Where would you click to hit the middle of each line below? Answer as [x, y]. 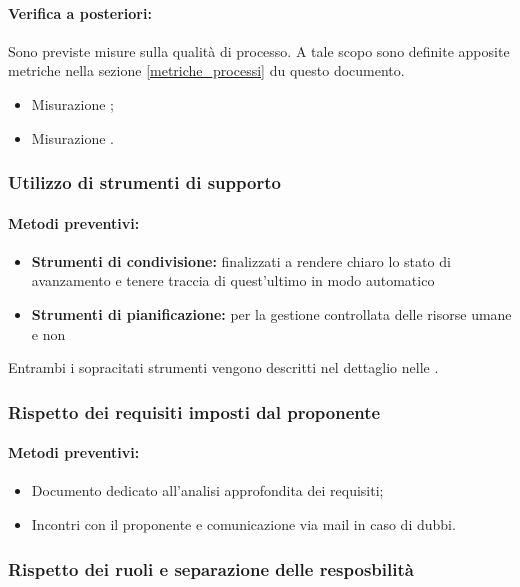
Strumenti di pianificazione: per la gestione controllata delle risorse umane [271, 314]
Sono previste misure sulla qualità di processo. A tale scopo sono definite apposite [259, 50]
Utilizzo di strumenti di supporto [144, 182]
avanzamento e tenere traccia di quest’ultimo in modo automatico [233, 280]
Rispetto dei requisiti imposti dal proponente [194, 411]
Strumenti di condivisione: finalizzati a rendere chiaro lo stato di [241, 260]
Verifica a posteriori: [80, 12]
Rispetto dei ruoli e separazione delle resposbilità [211, 568]
